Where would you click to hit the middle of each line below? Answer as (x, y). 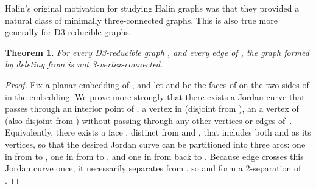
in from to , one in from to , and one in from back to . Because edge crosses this (154, 156)
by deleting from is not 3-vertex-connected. (84, 64)
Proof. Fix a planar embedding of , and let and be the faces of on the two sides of (157, 84)
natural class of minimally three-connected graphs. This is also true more (141, 20)
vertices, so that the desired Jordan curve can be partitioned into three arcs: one (155, 144)
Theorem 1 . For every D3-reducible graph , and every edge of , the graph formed (157, 52)
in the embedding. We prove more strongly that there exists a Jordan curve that (155, 96)
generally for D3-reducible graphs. (68, 32)
